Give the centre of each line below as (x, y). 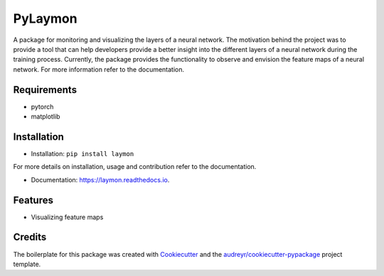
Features (33, 200)
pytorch (42, 106)
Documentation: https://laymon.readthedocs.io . (100, 180)
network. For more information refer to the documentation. (99, 69)
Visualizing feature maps (67, 217)
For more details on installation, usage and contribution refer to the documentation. (135, 167)
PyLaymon (45, 18)
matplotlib (46, 116)
